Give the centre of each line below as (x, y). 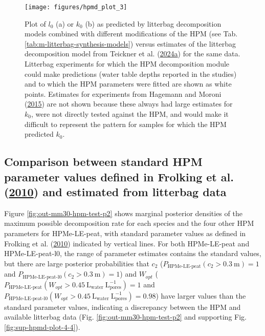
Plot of (35, 23)
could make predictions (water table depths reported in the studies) (131, 73)
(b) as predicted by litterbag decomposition (153, 23)
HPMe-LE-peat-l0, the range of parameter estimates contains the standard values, (133, 253)
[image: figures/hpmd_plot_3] (76, 7)
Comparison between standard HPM (103, 162)
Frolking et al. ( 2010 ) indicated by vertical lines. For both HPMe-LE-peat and (127, 243)
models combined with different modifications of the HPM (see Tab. (131, 34)
